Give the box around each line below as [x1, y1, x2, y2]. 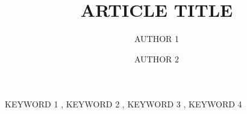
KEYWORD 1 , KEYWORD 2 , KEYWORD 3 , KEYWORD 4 [5, 98, 242, 110]
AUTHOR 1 [134, 32, 180, 45]
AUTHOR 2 [134, 52, 180, 65]
